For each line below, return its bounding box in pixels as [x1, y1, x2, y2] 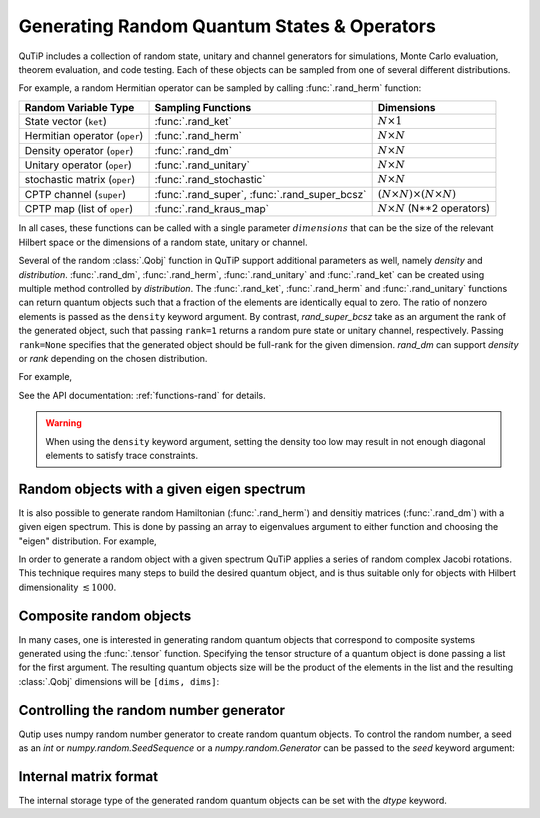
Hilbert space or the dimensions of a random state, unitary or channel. [18, 236, 308, 248]
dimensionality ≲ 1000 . [18, 581, 117, 593]
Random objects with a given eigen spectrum [18, 480, 306, 497]
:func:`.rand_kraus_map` [154, 202, 270, 216]
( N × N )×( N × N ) [377, 187, 457, 200]
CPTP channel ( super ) [24, 187, 127, 201]
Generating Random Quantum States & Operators [18, 15, 437, 37]
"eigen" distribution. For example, [18, 535, 157, 547]
